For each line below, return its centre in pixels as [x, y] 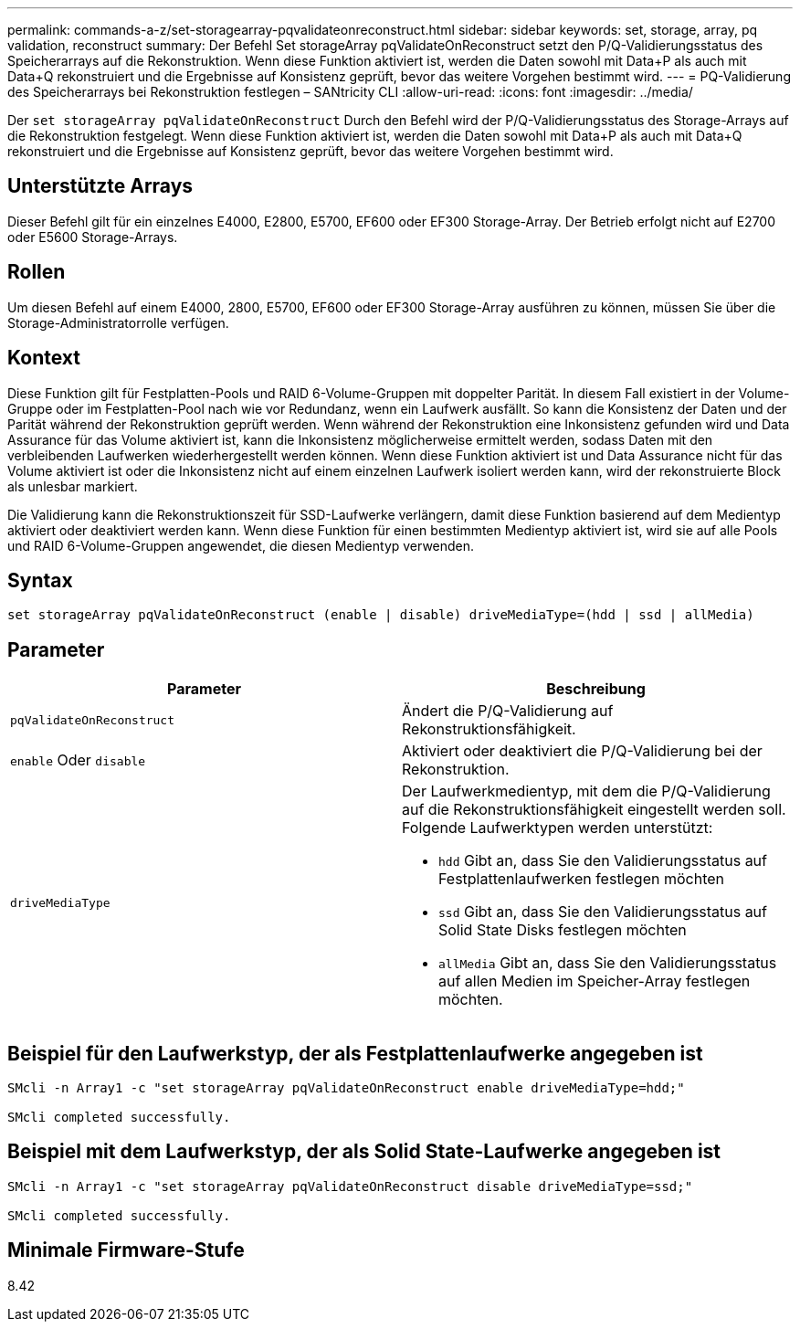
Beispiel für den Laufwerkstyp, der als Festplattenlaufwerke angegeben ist [355, 1053]
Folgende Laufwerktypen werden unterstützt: [558, 828]
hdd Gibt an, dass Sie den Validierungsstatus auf [603, 861]
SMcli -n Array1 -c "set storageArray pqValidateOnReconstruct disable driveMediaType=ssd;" [350, 1186]
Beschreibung [596, 689]
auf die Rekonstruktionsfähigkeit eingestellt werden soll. [594, 810]
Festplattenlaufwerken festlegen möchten [581, 879]
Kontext [44, 358]
